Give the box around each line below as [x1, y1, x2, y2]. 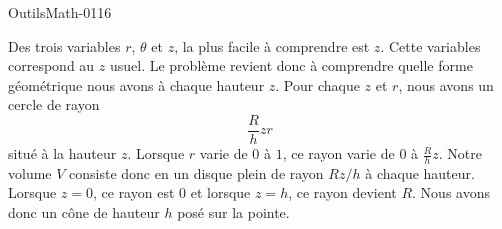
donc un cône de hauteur [8, 202, 160, 223]
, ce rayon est [92, 182, 175, 203]
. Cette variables [380, 35, 481, 56]
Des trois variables [8, 35, 121, 56]
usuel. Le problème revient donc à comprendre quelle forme [109, 55, 473, 76]
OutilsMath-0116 [8, 2, 112, 22]
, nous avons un [398, 74, 494, 95]
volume [8, 162, 52, 183]
